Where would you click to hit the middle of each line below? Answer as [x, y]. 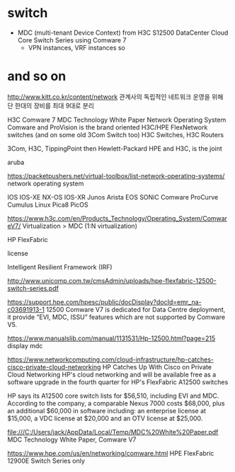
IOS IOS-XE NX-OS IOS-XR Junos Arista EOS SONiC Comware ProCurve [113, 197]
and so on [37, 76]
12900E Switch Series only [46, 461]
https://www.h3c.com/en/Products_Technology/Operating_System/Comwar [117, 218]
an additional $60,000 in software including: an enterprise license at [107, 410]
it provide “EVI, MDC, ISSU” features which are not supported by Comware [116, 317]
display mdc [25, 345]
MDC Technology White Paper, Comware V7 [72, 439]
